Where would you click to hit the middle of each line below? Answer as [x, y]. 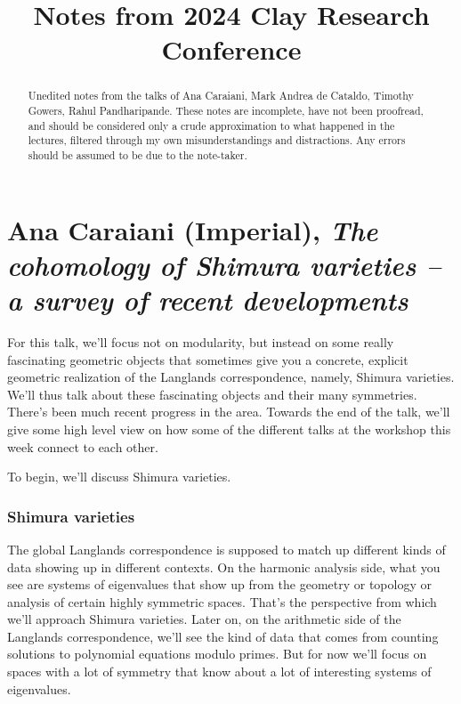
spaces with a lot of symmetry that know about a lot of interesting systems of [219, 672]
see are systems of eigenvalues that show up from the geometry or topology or [219, 584]
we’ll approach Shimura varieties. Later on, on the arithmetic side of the [204, 619]
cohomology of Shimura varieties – [224, 264]
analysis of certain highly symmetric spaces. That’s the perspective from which [222, 601]
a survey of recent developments [208, 300]
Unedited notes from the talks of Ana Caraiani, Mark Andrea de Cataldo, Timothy [221, 96]
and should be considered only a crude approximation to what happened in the [211, 125]
